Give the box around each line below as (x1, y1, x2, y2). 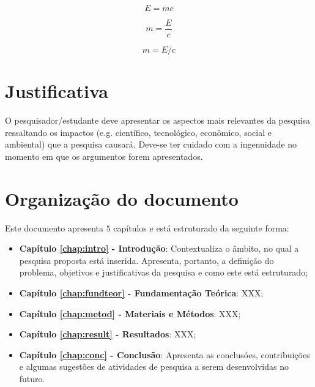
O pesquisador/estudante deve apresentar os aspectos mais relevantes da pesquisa (5, 114, 311, 127)
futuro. (19, 372, 45, 385)
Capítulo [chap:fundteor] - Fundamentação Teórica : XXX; (19, 287, 264, 299)
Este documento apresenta (5, 221, 103, 234)
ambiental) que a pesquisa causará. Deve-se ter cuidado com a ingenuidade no (5, 138, 297, 151)
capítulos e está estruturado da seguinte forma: (113, 221, 289, 234)
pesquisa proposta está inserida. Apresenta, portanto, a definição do (19, 254, 274, 266)
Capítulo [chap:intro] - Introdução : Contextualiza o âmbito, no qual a (19, 242, 299, 255)
